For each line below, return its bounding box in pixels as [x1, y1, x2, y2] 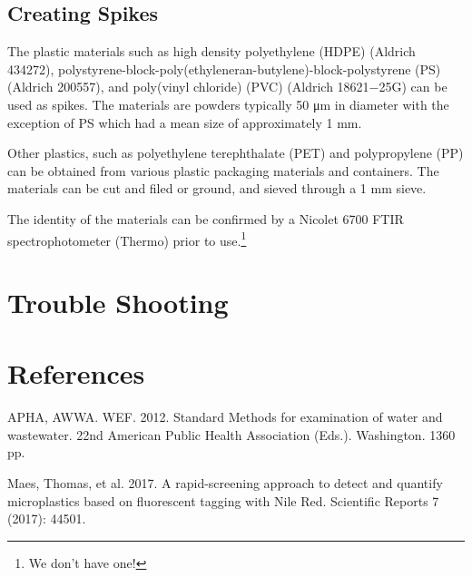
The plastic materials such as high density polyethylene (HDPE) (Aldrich [7, 42, 416, 61]
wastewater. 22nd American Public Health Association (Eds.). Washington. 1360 [7, 425, 456, 444]
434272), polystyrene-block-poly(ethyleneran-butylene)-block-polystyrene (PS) [7, 59, 441, 78]
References [7, 355, 145, 392]
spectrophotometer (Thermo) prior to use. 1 [7, 228, 247, 249]
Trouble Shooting [7, 283, 229, 320]
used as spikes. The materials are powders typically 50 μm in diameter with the [7, 94, 449, 113]
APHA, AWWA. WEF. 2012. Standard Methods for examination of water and [7, 407, 443, 426]
